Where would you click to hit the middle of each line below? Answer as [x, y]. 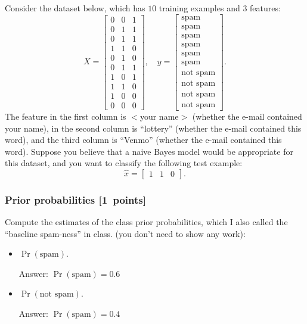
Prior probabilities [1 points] [75, 199]
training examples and [199, 8]
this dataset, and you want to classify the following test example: [124, 163]
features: [265, 8]
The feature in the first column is [66, 116]
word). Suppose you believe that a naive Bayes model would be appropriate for [149, 151]
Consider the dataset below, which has [75, 8]
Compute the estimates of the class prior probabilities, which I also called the [146, 222]
